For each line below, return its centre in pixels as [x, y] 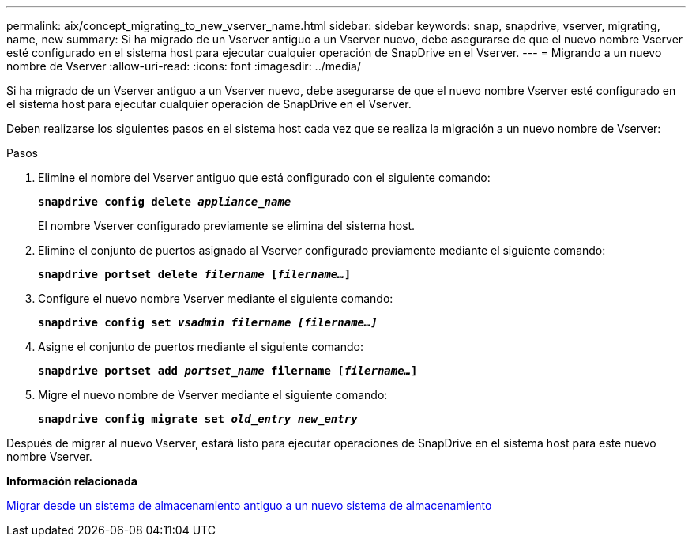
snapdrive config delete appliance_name [165, 202]
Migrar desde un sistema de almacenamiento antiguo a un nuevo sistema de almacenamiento [249, 505]
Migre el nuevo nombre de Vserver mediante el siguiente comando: [213, 395]
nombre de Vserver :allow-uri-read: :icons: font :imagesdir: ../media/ [184, 66]
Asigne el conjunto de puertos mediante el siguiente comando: [201, 347]
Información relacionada [72, 481]
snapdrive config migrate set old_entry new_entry [198, 419]
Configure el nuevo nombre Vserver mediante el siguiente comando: [216, 298]
